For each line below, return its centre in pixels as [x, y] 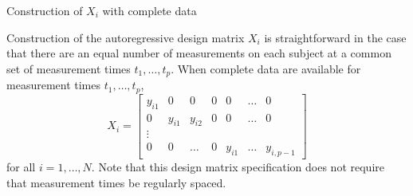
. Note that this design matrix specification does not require [238, 167]
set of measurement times [69, 68]
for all [21, 167]
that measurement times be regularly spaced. [116, 182]
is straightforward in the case [335, 37]
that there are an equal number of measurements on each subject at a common [199, 53]
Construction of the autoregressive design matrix [126, 37]
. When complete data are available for [266, 68]
